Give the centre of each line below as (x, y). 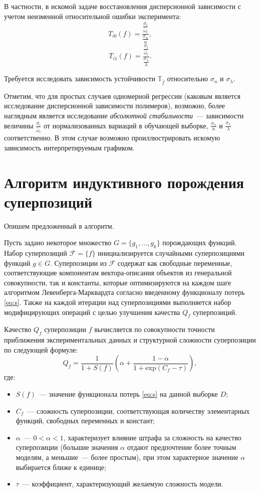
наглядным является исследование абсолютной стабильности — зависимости (124, 116)
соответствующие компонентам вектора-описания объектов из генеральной (118, 273)
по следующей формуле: (41, 349)
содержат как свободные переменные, (175, 263)
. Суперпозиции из (78, 263)
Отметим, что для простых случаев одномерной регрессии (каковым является (122, 96)
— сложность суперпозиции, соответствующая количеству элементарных (139, 411)
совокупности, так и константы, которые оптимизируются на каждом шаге (118, 282)
